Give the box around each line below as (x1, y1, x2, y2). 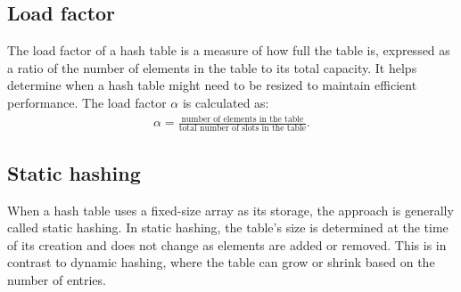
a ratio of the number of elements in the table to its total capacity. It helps (7, 58, 417, 77)
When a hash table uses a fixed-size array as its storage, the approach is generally (7, 200, 454, 219)
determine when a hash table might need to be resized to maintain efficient (7, 76, 417, 94)
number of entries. (7, 271, 106, 289)
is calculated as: (182, 93, 269, 111)
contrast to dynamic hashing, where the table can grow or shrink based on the (7, 253, 435, 272)
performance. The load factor (7, 93, 167, 111)
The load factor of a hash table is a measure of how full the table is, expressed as (7, 41, 450, 60)
